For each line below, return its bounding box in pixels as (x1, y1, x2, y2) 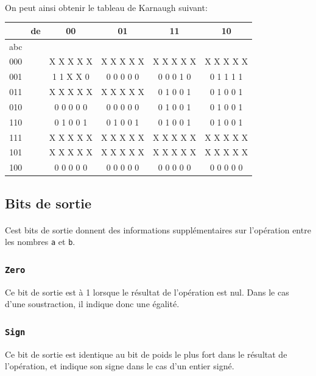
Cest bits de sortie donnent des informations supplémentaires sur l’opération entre (5, 223, 311, 236)
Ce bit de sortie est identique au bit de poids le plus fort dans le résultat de (5, 347, 287, 360)
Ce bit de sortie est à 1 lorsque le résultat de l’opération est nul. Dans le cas (5, 285, 289, 298)
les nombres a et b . (5, 235, 75, 248)
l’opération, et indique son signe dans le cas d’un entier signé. (5, 360, 234, 372)
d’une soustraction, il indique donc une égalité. (5, 297, 180, 310)
